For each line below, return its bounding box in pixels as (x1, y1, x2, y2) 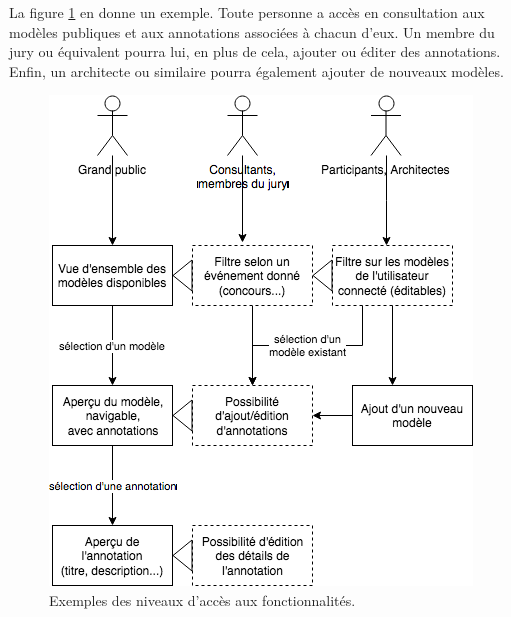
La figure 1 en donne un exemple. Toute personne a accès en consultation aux (9, 2, 485, 22)
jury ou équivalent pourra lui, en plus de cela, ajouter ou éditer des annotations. (9, 41, 501, 62)
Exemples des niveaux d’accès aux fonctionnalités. (49, 589, 356, 610)
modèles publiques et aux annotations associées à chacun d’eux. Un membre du (9, 21, 495, 42)
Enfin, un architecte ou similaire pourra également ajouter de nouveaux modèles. (9, 60, 504, 81)
